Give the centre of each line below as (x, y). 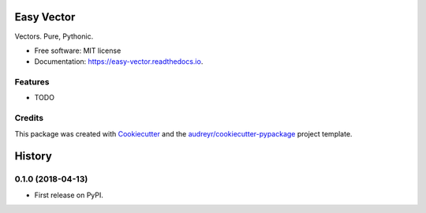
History (34, 157)
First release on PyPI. (69, 195)
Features (32, 82)
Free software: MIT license (78, 50)
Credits (29, 118)
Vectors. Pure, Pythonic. (54, 36)
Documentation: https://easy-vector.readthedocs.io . (119, 62)
